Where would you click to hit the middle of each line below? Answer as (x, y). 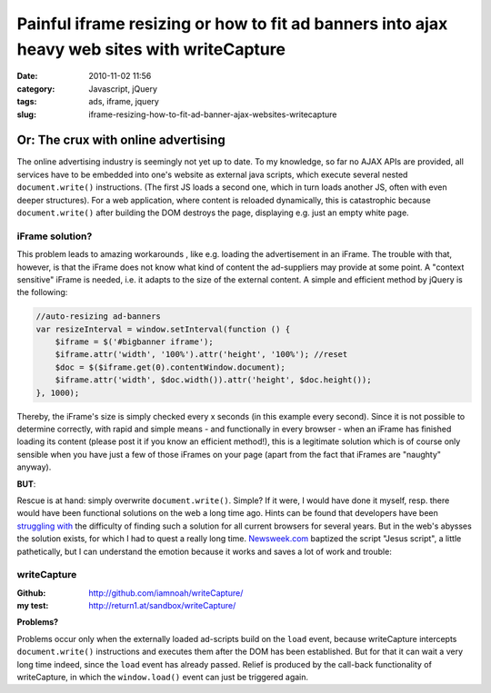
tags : (27, 102)
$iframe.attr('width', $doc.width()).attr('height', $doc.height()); (213, 380)
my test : (33, 606)
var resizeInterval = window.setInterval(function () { (163, 329)
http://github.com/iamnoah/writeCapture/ (166, 593)
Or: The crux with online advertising (121, 140)
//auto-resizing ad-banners (98, 317)
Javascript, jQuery (123, 89)
